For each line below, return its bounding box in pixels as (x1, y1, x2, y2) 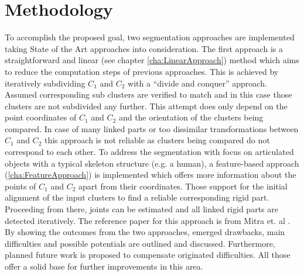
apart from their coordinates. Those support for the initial (78, 180, 288, 192)
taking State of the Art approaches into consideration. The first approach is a (5, 42, 283, 54)
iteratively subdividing (5, 77, 86, 89)
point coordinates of (5, 111, 77, 123)
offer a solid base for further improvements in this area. (5, 260, 203, 272)
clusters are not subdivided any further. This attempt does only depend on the (5, 99, 288, 112)
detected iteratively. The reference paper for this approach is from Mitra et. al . (5, 214, 291, 226)
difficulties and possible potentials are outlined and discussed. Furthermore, (5, 237, 275, 249)
